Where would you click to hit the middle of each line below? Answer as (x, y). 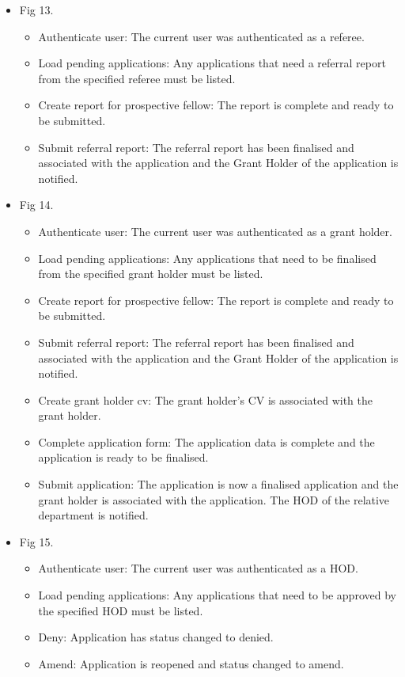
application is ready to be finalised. (123, 457)
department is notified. (93, 515)
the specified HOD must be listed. (121, 610)
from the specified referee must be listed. (137, 78)
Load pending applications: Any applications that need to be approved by (217, 595)
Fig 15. (36, 541)
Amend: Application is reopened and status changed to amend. (191, 663)
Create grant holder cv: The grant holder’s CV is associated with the (206, 399)
